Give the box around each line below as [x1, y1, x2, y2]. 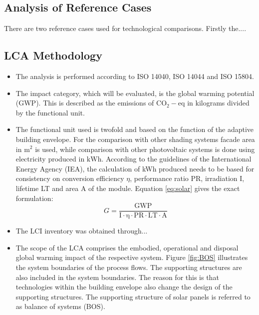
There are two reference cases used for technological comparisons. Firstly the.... [4, 23, 247, 33]
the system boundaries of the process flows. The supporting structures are [15, 261, 242, 272]
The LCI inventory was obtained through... [15, 225, 148, 236]
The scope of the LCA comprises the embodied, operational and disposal [15, 242, 239, 252]
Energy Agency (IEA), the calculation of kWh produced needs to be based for [15, 163, 255, 173]
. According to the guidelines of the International [101, 153, 252, 164]
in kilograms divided [187, 97, 250, 108]
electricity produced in [15, 153, 85, 164]
